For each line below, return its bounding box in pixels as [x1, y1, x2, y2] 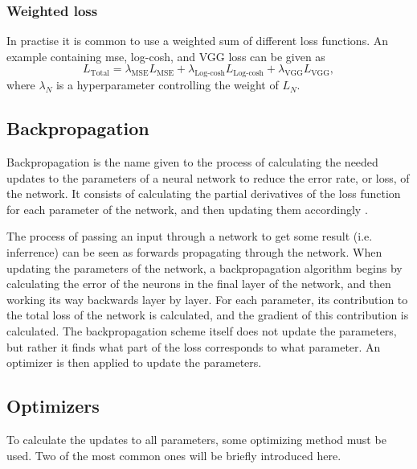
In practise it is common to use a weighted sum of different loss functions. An [6, 32, 389, 49]
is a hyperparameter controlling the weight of [55, 76, 279, 93]
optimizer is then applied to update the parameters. [6, 354, 262, 371]
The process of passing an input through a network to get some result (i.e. [6, 228, 373, 245]
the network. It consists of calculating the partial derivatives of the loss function [6, 185, 401, 202]
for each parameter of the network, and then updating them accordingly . [6, 200, 368, 217]
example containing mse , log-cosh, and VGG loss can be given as [6, 47, 325, 64]
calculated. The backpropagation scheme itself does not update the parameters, [6, 322, 397, 339]
